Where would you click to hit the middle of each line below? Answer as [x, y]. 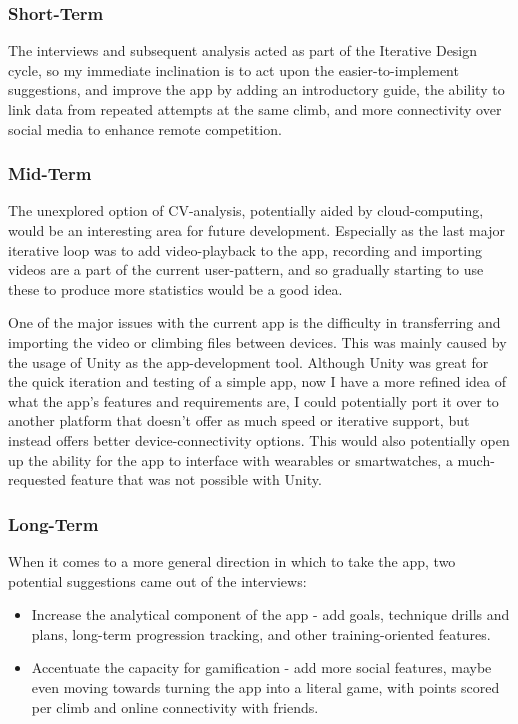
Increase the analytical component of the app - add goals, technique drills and [270, 614]
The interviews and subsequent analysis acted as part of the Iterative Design [243, 50]
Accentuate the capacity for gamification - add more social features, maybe [261, 667]
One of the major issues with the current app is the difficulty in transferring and [254, 322]
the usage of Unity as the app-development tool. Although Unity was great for [248, 361]
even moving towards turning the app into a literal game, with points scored [265, 686]
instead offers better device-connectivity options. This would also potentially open [259, 439]
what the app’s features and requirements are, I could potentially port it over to [253, 400]
